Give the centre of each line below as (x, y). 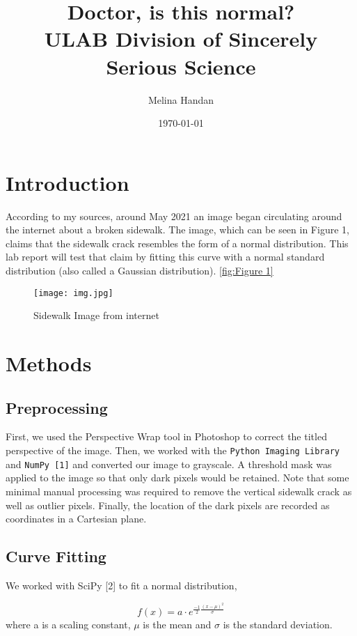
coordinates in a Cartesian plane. (76, 519)
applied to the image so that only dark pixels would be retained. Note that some (177, 478)
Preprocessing (57, 407)
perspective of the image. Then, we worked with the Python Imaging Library (173, 450)
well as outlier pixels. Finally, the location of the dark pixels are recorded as (168, 505)
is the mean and (177, 624)
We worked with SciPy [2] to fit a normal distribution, (121, 585)
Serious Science (181, 66)
